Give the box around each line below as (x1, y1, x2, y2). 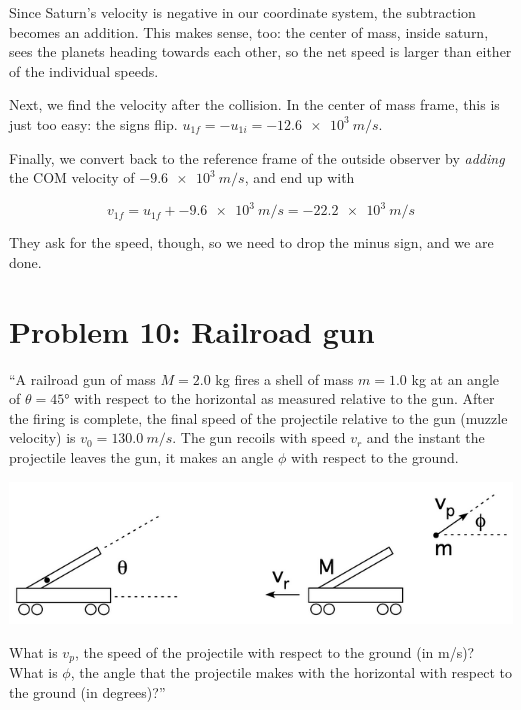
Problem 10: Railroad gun (9, 310, 375, 351)
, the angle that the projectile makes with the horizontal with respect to (70, 662, 512, 683)
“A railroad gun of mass (9, 368, 156, 389)
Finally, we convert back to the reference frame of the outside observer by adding (9, 147, 505, 168)
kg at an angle (411, 368, 500, 389)
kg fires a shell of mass (215, 368, 354, 389)
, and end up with (244, 167, 355, 188)
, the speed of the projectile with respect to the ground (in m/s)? (74, 641, 475, 662)
